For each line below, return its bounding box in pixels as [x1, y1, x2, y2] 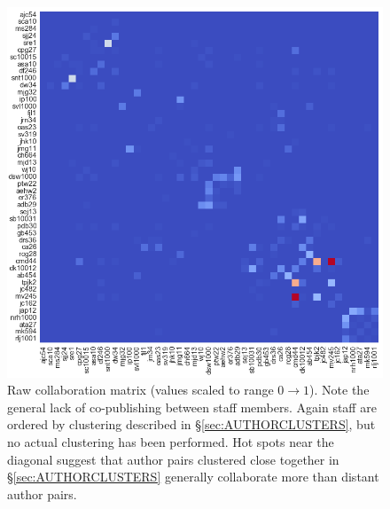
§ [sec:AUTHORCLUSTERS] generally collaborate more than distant [7, 467, 379, 486]
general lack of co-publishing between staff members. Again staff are [7, 397, 377, 416]
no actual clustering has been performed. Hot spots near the [7, 432, 334, 450]
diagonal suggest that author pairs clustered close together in [7, 450, 339, 468]
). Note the [309, 380, 370, 399]
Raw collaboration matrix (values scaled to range [7, 380, 274, 399]
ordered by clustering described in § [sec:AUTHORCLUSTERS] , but [7, 415, 376, 434]
